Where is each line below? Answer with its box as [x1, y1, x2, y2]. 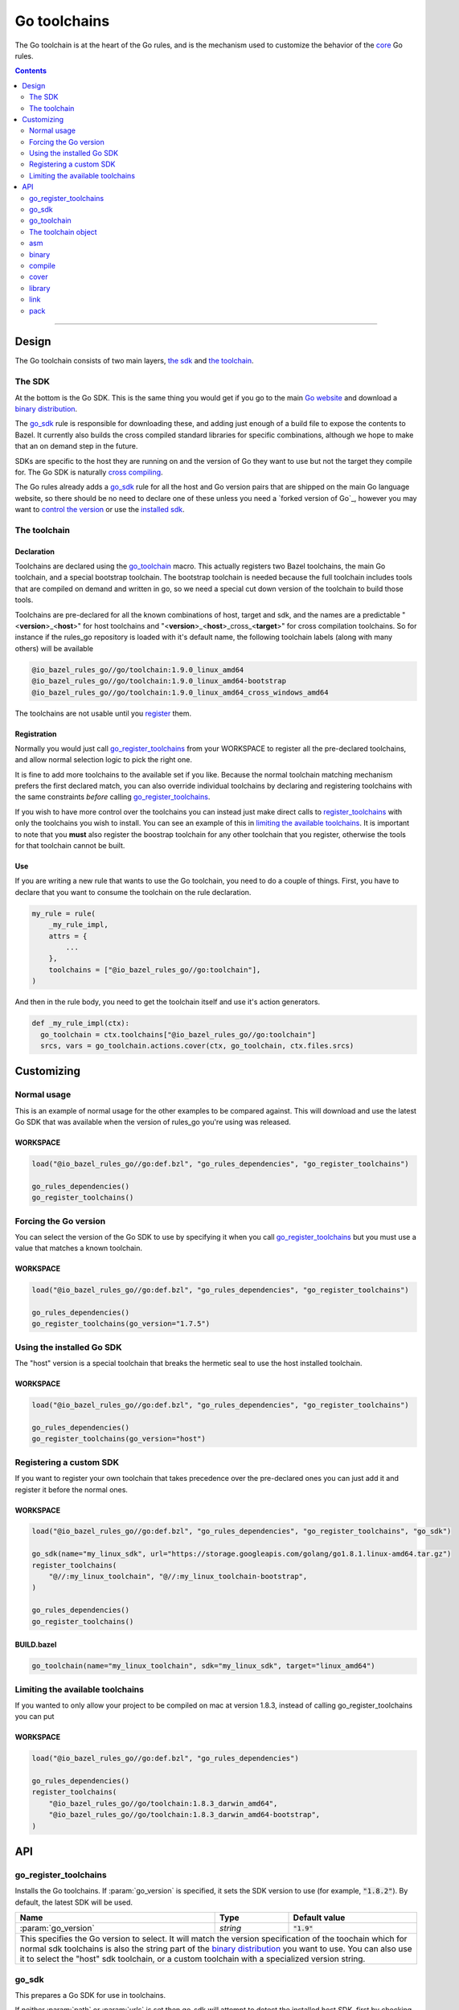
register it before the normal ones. [14, 1484, 129, 1495]
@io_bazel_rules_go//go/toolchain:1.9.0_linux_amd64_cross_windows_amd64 [31, 687, 329, 697]
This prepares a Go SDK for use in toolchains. [14, 1990, 166, 2000]
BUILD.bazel [14, 1640, 57, 1650]
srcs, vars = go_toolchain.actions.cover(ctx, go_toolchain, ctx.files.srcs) [40, 1041, 354, 1050]
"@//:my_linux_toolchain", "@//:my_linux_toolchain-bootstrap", [48, 1572, 308, 1581]
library [29, 283, 51, 293]
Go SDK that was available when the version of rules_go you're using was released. [14, 1118, 291, 1127]
